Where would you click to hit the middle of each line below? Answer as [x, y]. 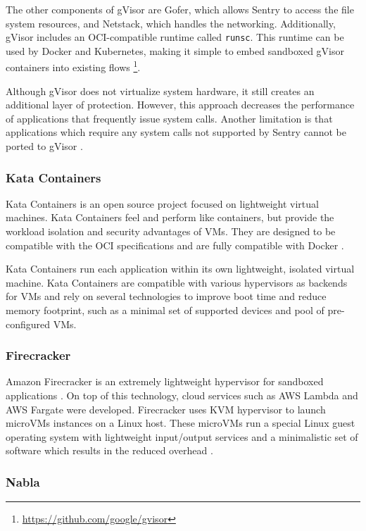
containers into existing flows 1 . [73, 66]
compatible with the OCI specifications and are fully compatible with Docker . [175, 245]
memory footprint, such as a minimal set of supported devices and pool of [165, 310]
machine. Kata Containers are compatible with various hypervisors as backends [177, 282]
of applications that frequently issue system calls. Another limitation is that [169, 118]
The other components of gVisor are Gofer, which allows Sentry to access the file [180, 9]
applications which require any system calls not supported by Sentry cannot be [176, 132]
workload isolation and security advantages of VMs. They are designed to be [171, 231]
